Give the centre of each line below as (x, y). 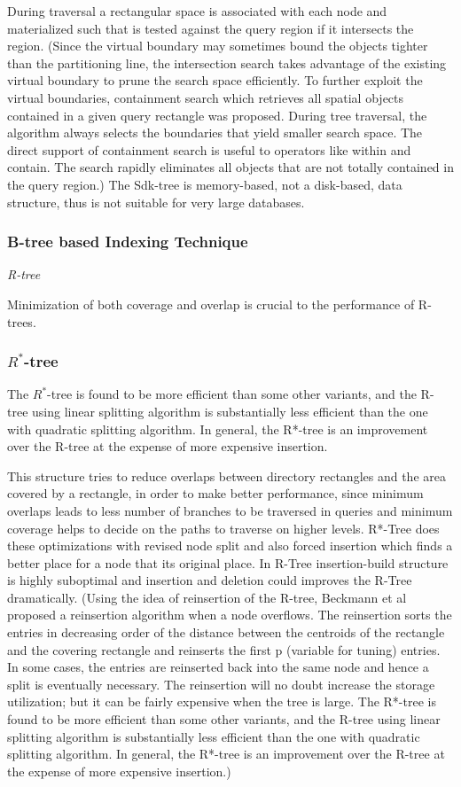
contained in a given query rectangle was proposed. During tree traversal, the (217, 115)
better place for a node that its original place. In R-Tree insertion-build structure (228, 562)
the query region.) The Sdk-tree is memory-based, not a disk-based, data (205, 184)
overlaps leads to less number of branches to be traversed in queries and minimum (230, 510)
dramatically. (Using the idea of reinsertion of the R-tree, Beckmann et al (207, 597)
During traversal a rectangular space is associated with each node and (197, 11)
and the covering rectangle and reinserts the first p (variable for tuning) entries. (224, 649)
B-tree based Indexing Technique (128, 242)
